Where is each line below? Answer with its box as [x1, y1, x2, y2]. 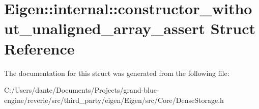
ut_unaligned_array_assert [4, 18, 205, 39]
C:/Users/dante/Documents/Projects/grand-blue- [4, 85, 159, 95]
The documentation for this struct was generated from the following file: [4, 67, 229, 78]
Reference [4, 38, 75, 59]
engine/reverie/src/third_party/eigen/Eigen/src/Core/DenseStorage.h [4, 94, 224, 105]
